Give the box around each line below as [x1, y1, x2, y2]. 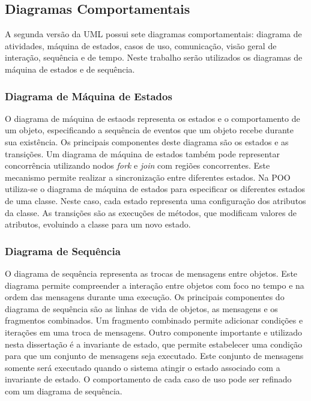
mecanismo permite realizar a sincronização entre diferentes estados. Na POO [5, 170, 291, 183]
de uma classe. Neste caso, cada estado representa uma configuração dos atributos [5, 194, 306, 207]
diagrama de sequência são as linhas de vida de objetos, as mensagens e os [5, 302, 278, 315]
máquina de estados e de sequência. [5, 62, 135, 75]
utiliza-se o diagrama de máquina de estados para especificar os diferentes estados [5, 182, 306, 195]
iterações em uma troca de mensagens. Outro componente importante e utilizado [5, 325, 303, 338]
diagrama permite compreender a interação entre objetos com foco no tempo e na [5, 279, 304, 291]
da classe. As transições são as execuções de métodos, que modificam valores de [5, 206, 297, 219]
